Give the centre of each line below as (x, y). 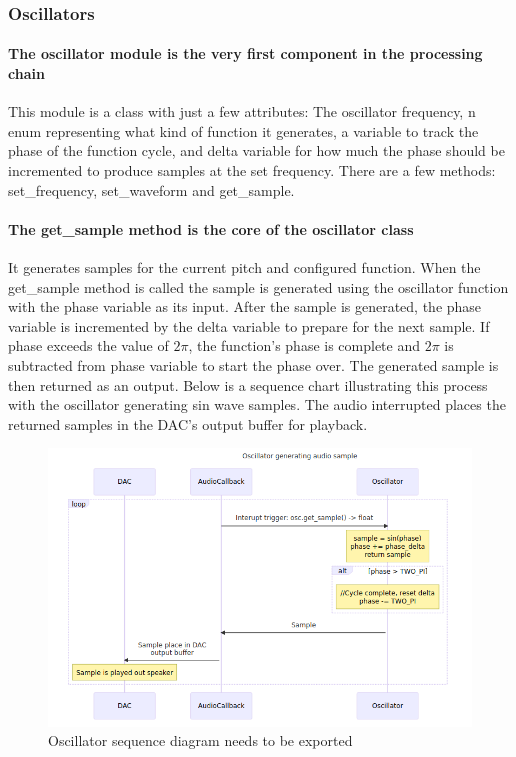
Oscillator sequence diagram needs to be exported (200, 740)
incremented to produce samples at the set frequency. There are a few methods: (252, 170)
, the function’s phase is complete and (304, 345)
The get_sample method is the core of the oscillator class (211, 228)
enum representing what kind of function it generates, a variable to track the (243, 130)
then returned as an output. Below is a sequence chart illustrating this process (248, 384)
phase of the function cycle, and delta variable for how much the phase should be (256, 150)
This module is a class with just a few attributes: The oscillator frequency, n (242, 111)
